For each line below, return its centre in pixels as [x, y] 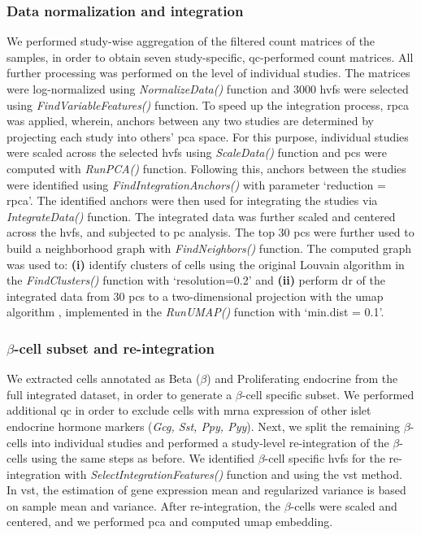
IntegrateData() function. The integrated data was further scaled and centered [201, 216]
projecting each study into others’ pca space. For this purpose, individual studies [208, 136]
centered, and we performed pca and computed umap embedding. [170, 522]
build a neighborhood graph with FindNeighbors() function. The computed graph [209, 248]
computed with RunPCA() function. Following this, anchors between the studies [206, 168]
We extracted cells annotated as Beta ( [104, 378]
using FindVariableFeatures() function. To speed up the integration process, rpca [208, 104]
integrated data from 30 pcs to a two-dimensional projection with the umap [195, 296]
